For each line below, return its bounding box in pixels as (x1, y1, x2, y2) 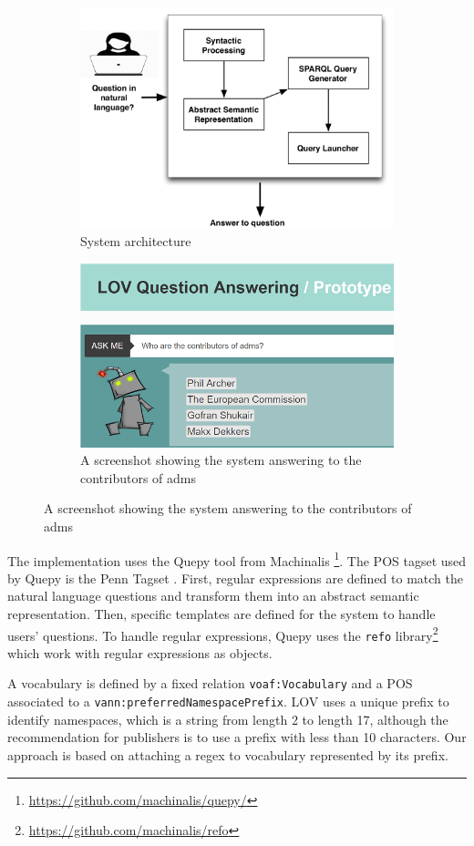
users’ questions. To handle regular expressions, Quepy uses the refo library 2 (7, 623, 438, 645)
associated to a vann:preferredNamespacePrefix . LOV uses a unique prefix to (7, 692, 449, 711)
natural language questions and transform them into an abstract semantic (7, 586, 419, 605)
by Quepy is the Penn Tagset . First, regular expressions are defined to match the (7, 568, 463, 587)
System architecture (80, 232, 191, 251)
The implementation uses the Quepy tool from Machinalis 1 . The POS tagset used (7, 548, 467, 570)
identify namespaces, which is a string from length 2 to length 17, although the (7, 709, 448, 728)
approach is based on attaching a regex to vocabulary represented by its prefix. (7, 745, 448, 764)
